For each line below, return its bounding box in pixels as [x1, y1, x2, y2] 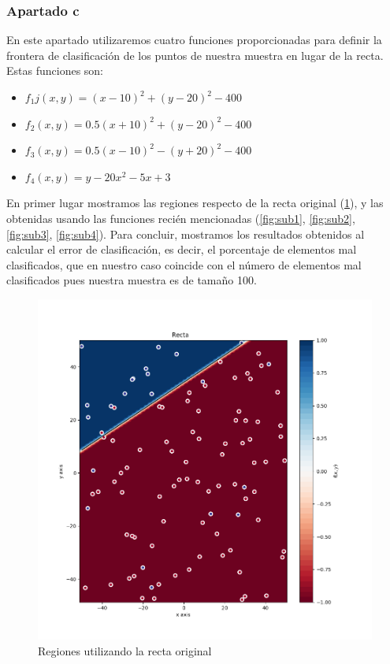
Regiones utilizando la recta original [38, 642, 212, 658]
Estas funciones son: [6, 62, 104, 79]
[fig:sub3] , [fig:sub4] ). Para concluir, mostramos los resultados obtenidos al [6, 225, 365, 242]
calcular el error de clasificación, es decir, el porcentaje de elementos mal [6, 241, 357, 258]
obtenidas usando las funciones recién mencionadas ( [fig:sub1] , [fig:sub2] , [6, 210, 355, 226]
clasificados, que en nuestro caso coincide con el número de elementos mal [6, 256, 362, 273]
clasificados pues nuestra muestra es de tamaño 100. [6, 272, 257, 288]
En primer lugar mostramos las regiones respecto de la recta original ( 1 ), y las [6, 195, 384, 211]
